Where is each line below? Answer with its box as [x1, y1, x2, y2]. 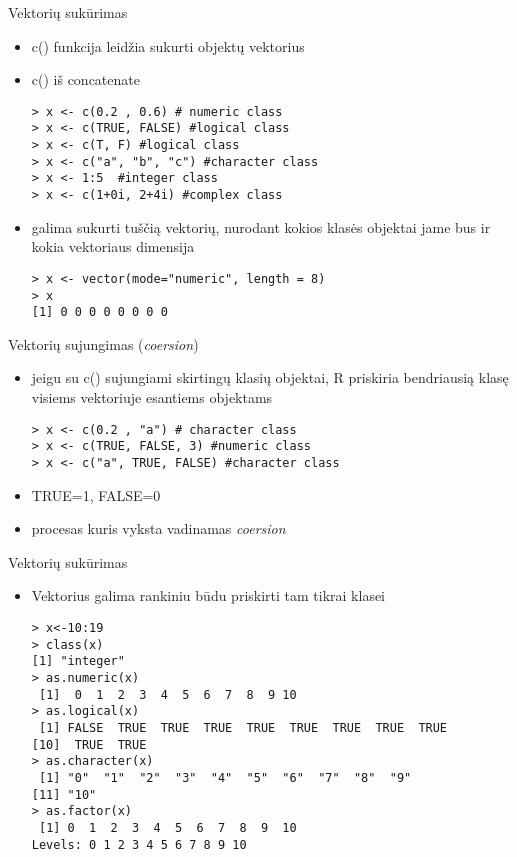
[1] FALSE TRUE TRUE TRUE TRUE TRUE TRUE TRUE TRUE [38, 720, 448, 735]
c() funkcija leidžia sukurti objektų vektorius [31, 35, 305, 56]
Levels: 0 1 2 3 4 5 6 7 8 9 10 [31, 837, 247, 852]
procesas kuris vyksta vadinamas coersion [31, 518, 286, 539]
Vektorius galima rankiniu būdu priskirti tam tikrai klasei [31, 585, 386, 606]
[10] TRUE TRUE [31, 737, 147, 752]
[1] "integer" [31, 654, 125, 669]
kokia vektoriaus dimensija [31, 236, 195, 257]
